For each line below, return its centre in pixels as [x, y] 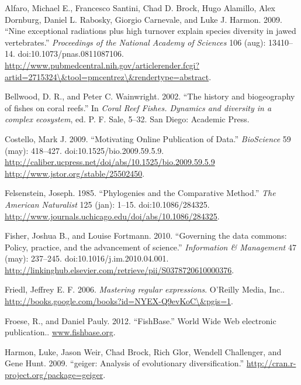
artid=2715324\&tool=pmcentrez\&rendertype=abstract [107, 76]
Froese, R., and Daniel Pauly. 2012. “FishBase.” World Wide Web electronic [141, 320]
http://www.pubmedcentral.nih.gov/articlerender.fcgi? [102, 65]
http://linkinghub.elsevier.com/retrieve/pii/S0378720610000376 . [120, 269]
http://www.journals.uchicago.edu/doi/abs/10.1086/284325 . [112, 216]
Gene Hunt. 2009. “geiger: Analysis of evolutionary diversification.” [124, 363]
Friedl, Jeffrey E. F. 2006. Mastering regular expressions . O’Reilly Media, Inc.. [145, 289]
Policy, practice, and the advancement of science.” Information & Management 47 [150, 247]
